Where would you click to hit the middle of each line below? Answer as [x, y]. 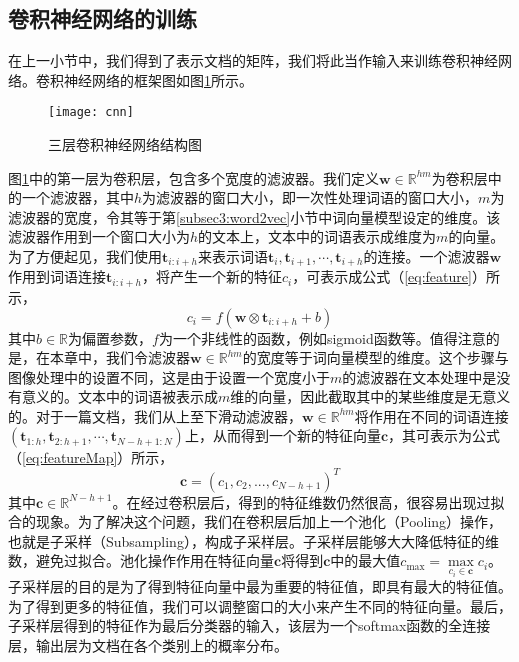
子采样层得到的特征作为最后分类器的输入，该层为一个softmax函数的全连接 [249, 625]
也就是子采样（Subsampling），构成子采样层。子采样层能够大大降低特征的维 [253, 540]
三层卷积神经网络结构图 [125, 144]
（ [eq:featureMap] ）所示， [91, 457]
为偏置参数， [110, 337]
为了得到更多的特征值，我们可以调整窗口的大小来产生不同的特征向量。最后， [260, 605]
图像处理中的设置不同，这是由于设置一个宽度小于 [169, 376]
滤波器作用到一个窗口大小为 [99, 236]
